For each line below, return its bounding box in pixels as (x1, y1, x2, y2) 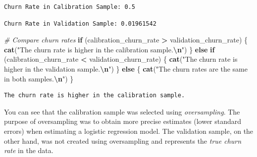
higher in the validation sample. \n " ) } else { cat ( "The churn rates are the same (4, 63, 248, 74)
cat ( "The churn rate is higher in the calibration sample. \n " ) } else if (4, 44, 215, 54)
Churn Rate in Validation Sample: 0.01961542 (4, 20, 156, 27)
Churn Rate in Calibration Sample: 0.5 (4, 3, 135, 10)
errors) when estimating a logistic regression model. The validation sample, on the (4, 125, 254, 136)
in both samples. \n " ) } (4, 73, 74, 83)
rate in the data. (4, 145, 53, 156)
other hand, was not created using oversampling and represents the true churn (4, 135, 242, 146)
